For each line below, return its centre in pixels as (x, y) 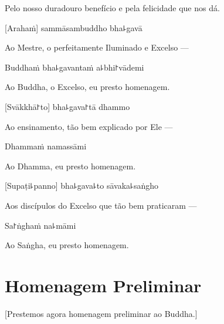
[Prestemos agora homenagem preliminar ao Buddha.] (101, 313)
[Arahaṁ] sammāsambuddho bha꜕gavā (74, 27)
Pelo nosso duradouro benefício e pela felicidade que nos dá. (112, 8)
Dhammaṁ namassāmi (46, 146)
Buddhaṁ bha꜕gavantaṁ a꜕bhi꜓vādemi (74, 67)
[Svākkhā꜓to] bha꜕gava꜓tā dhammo (67, 106)
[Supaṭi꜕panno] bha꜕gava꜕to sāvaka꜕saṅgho (82, 186)
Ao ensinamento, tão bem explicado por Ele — (89, 126)
